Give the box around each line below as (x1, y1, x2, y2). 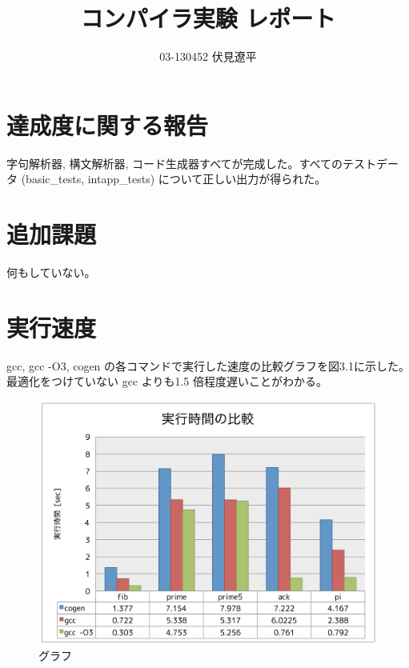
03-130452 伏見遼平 (159, 48, 257, 65)
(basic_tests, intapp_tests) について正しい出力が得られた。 (21, 170, 327, 187)
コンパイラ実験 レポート (80, 2, 336, 34)
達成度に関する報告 (6, 108, 209, 141)
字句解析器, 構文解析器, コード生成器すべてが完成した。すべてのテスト (6, 154, 377, 171)
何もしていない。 (6, 263, 96, 280)
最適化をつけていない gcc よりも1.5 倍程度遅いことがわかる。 (6, 373, 328, 390)
